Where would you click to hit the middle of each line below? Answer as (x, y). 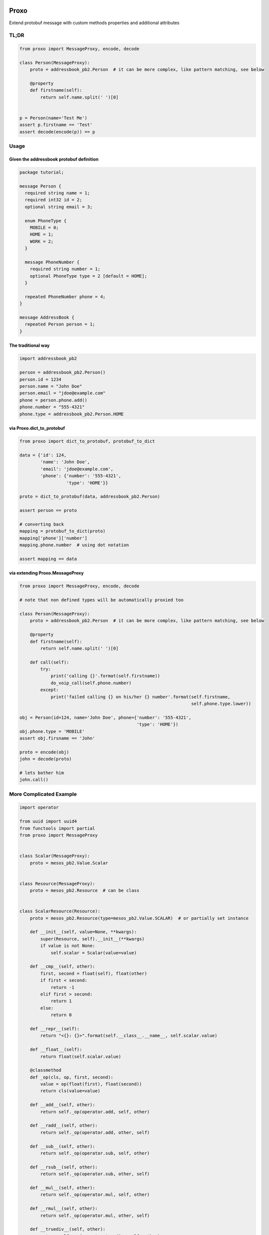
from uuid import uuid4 (48, 822)
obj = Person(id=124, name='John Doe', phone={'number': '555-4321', (105, 717)
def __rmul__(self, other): (64, 1209)
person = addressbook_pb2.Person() (62, 372)
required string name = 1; (58, 193)
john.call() (34, 780)
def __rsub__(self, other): (64, 1167)
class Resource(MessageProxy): (58, 884)
